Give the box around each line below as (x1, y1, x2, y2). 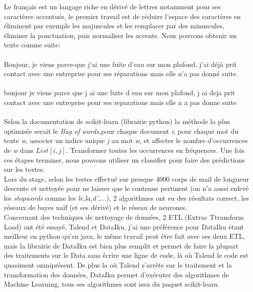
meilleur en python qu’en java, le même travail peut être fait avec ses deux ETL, (4, 231, 245, 241)
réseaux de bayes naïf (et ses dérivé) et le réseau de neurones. (4, 202, 188, 212)
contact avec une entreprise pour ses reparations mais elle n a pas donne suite (4, 97, 236, 107)
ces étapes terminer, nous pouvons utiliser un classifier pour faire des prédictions (4, 154, 245, 165)
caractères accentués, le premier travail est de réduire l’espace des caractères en (4, 11, 241, 21)
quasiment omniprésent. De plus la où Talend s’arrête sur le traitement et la (4, 260, 232, 270)
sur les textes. (4, 164, 45, 174)
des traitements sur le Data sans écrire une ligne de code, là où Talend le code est (4, 250, 249, 260)
